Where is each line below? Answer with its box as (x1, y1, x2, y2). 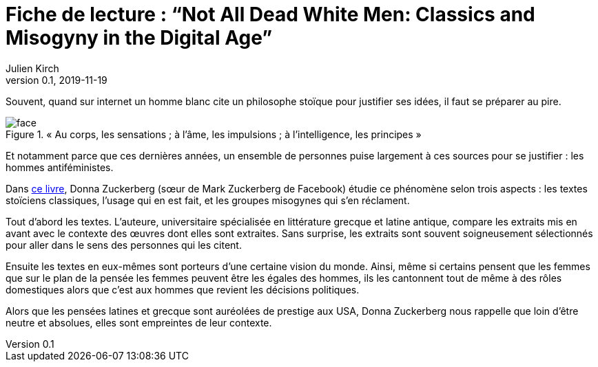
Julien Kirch (6, 62, 59, 74)
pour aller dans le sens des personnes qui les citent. (6, 238, 242, 251)
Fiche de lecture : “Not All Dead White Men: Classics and (6, 3, 535, 26)
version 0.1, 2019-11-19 (6, 74, 107, 86)
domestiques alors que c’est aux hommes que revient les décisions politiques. (6, 283, 360, 296)
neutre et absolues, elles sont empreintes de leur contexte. (6, 316, 272, 329)
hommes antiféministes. (6, 161, 114, 173)
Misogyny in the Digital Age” (6, 26, 273, 49)
